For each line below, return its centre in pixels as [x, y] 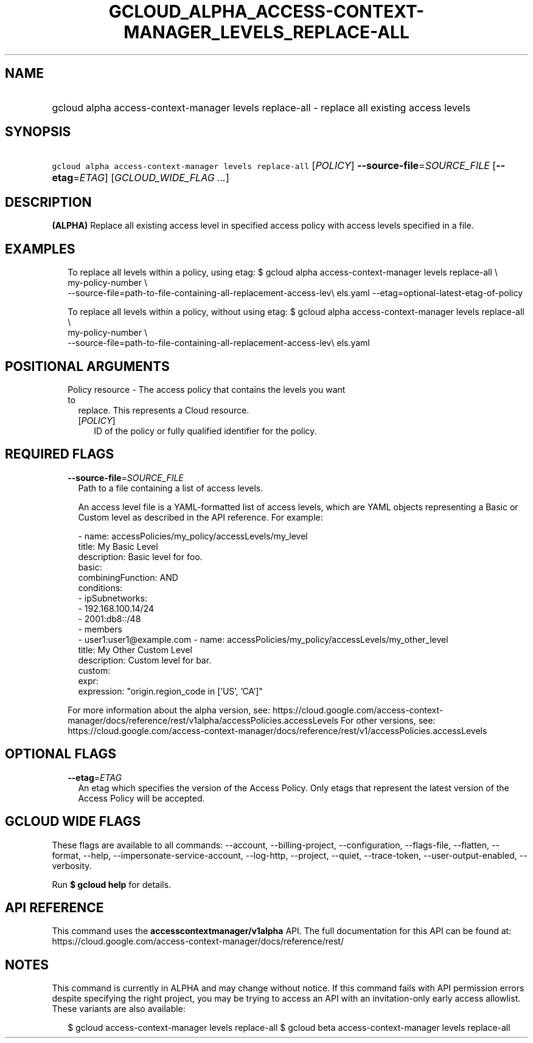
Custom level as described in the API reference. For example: [200, 517]
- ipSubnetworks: [113, 598]
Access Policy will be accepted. [141, 798]
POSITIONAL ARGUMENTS [87, 366]
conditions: [100, 587]
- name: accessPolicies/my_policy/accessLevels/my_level [193, 536]
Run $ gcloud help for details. [112, 884]
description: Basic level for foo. [140, 556]
